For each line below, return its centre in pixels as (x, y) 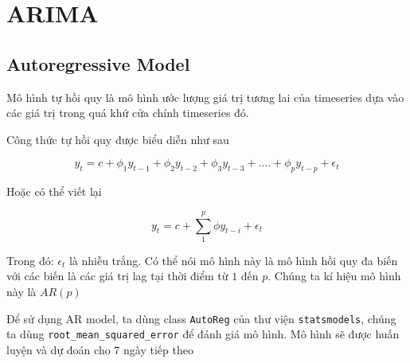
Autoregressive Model (98, 63)
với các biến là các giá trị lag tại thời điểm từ (117, 276)
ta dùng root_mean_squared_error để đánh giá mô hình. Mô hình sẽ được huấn (203, 334)
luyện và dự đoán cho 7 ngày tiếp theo (100, 349)
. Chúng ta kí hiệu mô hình (334, 276)
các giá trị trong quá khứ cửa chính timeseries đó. (128, 113)
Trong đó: (30, 260)
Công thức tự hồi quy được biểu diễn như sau (118, 139)
